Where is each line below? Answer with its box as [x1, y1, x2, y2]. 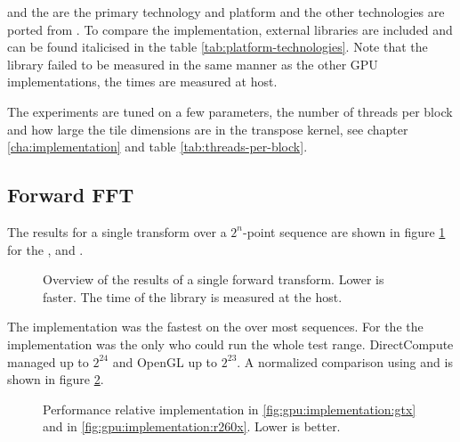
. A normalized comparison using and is [237, 352, 453, 371]
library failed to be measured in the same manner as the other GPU [7, 54, 378, 73]
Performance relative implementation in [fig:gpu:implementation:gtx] [43, 399, 416, 418]
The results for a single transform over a [7, 222, 227, 241]
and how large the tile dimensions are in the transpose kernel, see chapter [7, 119, 408, 138]
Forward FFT [7, 181, 134, 209]
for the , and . [7, 240, 84, 258]
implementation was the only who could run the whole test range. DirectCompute [7, 334, 454, 353]
